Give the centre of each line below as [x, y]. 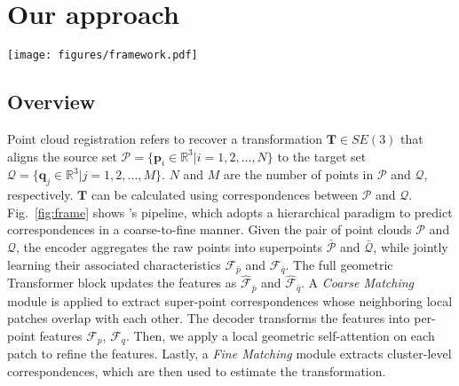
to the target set [322, 156]
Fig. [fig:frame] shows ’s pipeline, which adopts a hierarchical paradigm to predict [230, 212]
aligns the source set [62, 156]
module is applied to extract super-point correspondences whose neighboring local [230, 300]
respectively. [40, 195]
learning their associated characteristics [114, 264]
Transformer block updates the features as [122, 283]
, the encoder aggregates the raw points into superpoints [170, 246]
